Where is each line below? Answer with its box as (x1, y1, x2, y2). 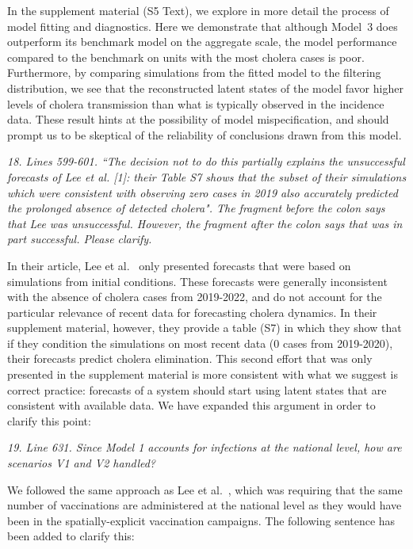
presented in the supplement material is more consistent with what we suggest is (7, 366, 398, 383)
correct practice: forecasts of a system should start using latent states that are (7, 381, 387, 398)
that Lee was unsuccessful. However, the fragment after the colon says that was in (7, 215, 403, 231)
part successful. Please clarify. (7, 231, 152, 247)
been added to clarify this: (7, 528, 135, 544)
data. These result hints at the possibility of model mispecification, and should (7, 111, 389, 128)
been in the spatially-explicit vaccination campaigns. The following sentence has (7, 512, 396, 528)
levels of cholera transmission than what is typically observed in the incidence (7, 95, 384, 112)
